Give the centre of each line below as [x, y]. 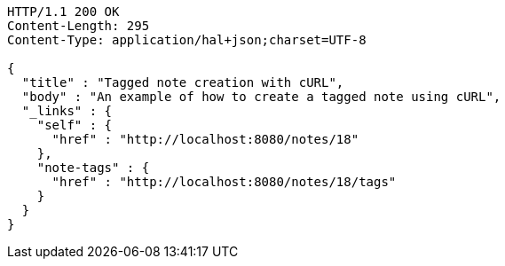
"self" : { [75, 125]
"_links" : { [67, 111]
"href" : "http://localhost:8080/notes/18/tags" [224, 182]
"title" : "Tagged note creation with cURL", [183, 82]
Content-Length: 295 [79, 26]
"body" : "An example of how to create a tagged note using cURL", [261, 97]
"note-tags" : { [93, 168]
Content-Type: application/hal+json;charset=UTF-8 [187, 40]
